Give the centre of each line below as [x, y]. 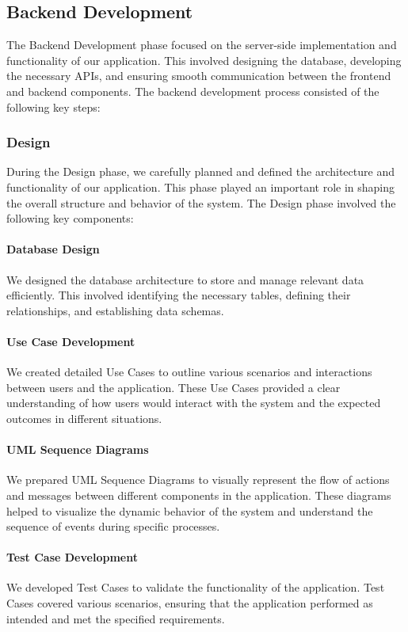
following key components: [70, 218]
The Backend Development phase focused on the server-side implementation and [202, 45]
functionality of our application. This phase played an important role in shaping [201, 187]
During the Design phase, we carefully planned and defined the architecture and [200, 171]
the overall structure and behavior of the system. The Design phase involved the [201, 202]
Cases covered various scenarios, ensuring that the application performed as [190, 603]
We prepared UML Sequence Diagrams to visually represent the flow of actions [198, 480]
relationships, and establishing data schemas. [115, 310]
